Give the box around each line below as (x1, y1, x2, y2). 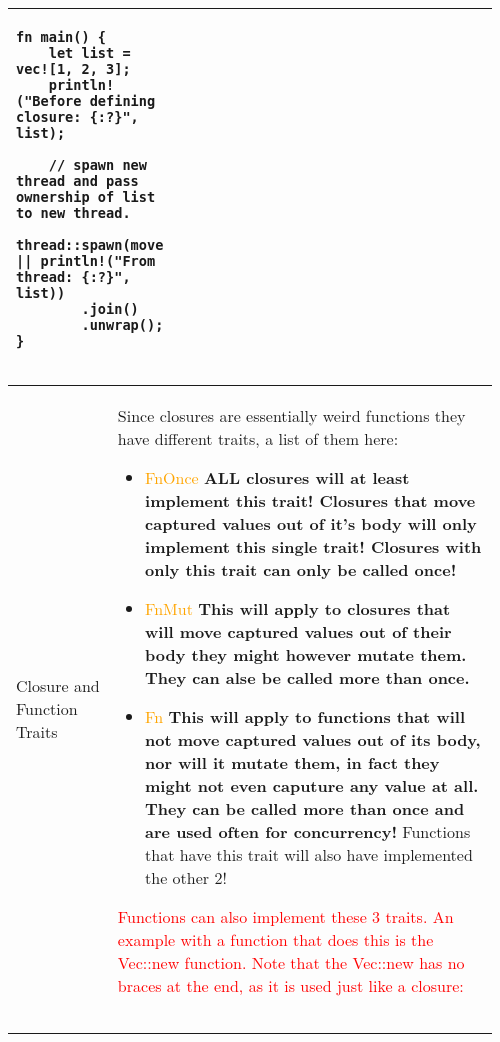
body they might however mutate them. (145, 643, 467, 666)
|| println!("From (16, 253, 156, 269)
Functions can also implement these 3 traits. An (117, 905, 454, 928)
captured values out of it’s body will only (145, 512, 477, 535)
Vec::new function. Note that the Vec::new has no (117, 951, 465, 974)
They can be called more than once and (145, 797, 465, 820)
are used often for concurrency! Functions (145, 820, 471, 843)
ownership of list (16, 189, 156, 205)
